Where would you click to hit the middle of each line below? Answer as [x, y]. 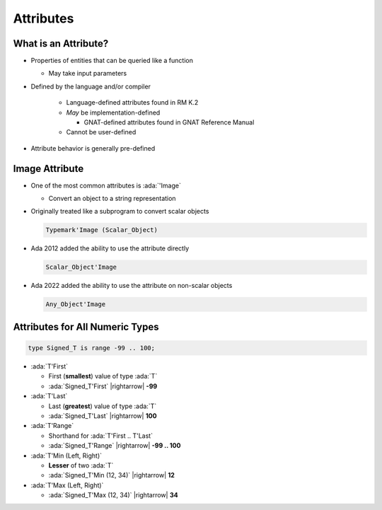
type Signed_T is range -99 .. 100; [92, 348]
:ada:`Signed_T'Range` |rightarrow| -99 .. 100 [115, 446]
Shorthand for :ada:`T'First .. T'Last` [101, 436]
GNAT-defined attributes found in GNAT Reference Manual [169, 122]
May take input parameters [88, 74]
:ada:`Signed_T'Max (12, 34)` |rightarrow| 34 [113, 495]
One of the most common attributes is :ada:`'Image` [106, 185]
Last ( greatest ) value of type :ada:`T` [103, 406]
